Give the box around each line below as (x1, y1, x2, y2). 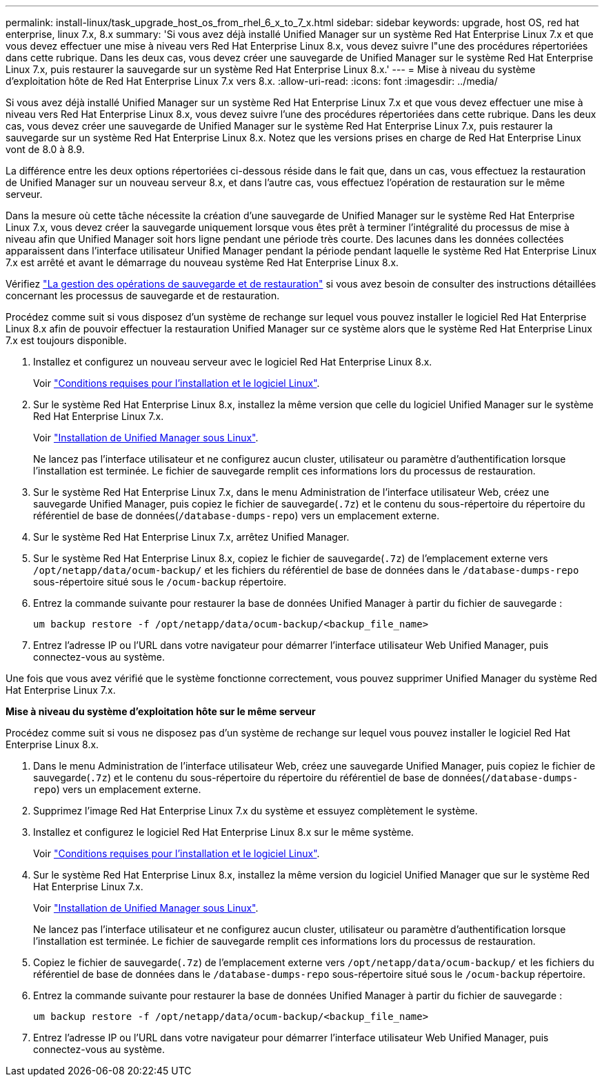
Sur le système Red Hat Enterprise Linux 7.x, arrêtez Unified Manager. (33, 531, 350, 543)
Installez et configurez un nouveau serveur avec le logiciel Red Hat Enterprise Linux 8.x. (33, 356, 432, 368)
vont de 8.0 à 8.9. (6, 143, 85, 155)
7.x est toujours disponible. (6, 334, 127, 346)
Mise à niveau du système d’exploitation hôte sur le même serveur (6, 705, 316, 717)
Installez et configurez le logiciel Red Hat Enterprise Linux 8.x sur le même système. (33, 826, 414, 838)
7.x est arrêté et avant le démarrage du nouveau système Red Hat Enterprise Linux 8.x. (6, 257, 399, 268)
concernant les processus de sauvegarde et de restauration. (6, 290, 280, 301)
